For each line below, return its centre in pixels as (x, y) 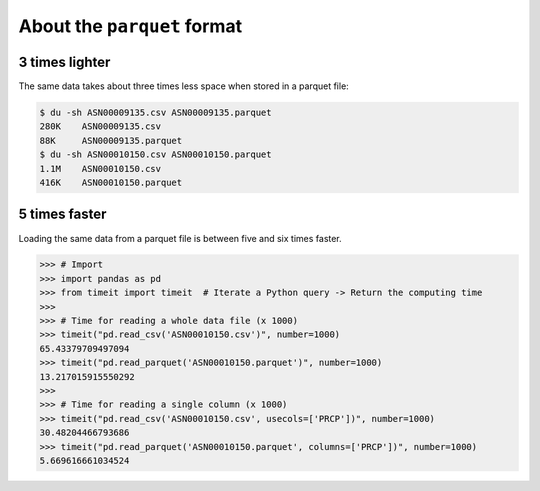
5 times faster (62, 214)
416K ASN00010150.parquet (111, 182)
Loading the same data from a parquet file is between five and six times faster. (180, 238)
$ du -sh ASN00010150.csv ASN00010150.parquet (155, 154)
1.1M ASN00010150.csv (100, 168)
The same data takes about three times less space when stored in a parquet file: (183, 86)
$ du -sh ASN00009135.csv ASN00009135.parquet (155, 113)
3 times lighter (64, 61)
